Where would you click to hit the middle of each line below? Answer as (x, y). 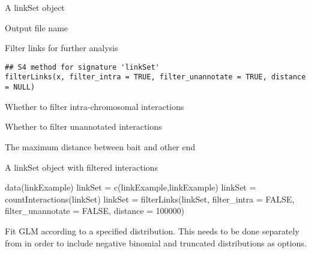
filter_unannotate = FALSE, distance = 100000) (95, 211)
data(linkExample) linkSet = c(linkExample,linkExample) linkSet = (131, 187)
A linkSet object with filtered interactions (81, 167)
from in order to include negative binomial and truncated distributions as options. (156, 242)
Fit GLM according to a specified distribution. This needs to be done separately (152, 230)
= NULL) (20, 87)
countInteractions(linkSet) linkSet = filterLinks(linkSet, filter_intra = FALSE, (150, 199)
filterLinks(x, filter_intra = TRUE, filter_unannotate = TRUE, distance (155, 77)
